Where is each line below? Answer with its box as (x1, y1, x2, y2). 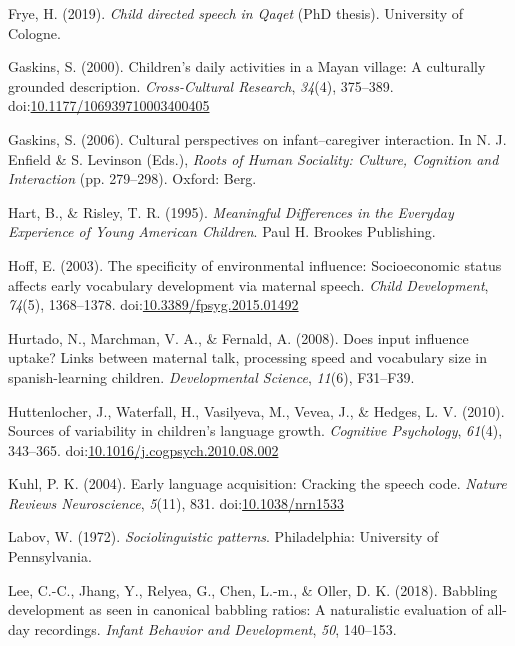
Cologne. (8, 22, 61, 43)
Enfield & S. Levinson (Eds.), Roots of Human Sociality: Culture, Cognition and (8, 148, 499, 169)
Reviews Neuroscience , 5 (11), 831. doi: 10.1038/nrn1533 (8, 492, 345, 513)
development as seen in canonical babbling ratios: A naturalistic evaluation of (8, 599, 483, 620)
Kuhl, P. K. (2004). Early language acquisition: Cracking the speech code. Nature (8, 473, 507, 494)
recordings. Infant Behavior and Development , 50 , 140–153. (34, 618, 397, 639)
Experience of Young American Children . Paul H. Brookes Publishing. (8, 221, 436, 242)
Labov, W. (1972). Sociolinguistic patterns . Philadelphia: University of (8, 526, 439, 547)
